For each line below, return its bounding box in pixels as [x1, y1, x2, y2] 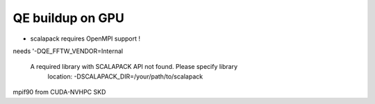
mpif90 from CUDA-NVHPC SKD [12, 88, 106, 96]
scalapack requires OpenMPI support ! [30, 34, 141, 43]
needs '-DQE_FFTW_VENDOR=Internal [12, 47, 124, 55]
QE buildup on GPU [12, 10, 124, 25]
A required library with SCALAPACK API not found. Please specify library [30, 63, 238, 71]
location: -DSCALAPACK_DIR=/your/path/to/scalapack [47, 72, 203, 81]
